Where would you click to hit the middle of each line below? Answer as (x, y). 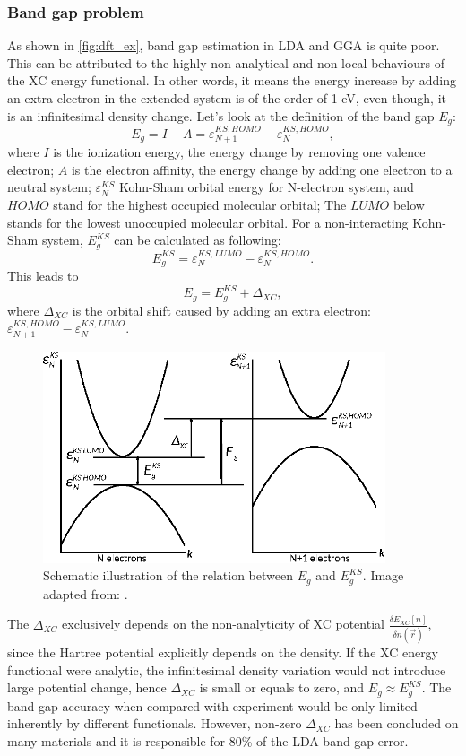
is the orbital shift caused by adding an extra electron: (221, 310)
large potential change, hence (87, 687)
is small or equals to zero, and (282, 687)
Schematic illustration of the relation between (168, 575)
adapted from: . (86, 593)
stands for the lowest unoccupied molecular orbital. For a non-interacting (208, 222)
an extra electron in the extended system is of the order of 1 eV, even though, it (227, 98)
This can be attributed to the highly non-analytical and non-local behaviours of (226, 62)
